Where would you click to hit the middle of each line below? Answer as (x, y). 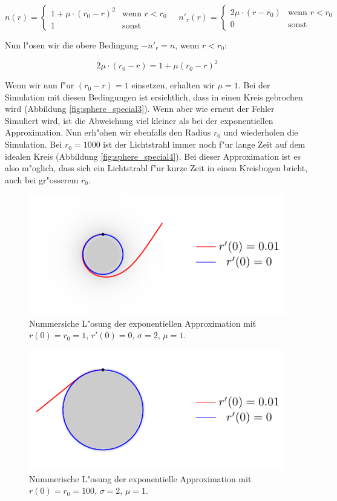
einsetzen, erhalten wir (173, 85)
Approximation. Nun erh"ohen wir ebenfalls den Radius (108, 132)
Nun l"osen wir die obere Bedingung (72, 45)
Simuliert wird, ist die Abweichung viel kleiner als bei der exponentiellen (139, 120)
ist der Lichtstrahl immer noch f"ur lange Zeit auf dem (204, 144)
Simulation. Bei (34, 144)
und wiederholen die (261, 132)
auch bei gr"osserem (42, 179)
